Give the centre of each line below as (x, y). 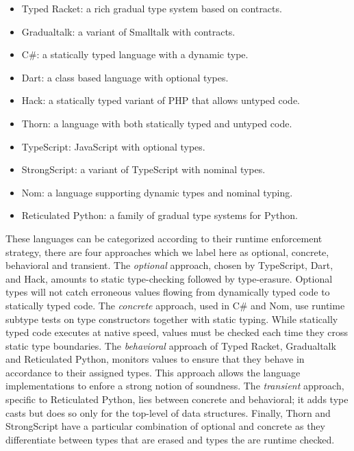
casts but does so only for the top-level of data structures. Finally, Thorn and (168, 412)
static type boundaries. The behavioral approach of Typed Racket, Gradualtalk (171, 345)
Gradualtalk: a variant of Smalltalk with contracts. (128, 31)
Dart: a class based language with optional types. (125, 77)
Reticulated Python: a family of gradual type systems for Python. (160, 215)
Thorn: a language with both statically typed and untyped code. (157, 123)
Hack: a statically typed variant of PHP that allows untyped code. (161, 100)
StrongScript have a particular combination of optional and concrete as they (165, 426)
